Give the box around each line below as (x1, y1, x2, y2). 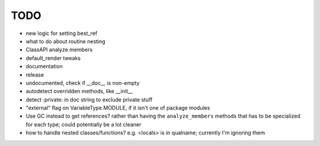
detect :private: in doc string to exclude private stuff (25, 96, 153, 103)
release (25, 71, 44, 78)
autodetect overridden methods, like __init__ (25, 88, 133, 95)
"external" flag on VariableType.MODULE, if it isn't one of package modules (25, 104, 210, 112)
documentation (25, 63, 63, 70)
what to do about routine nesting (25, 37, 106, 45)
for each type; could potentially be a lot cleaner (25, 120, 142, 128)
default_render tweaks (25, 54, 81, 62)
